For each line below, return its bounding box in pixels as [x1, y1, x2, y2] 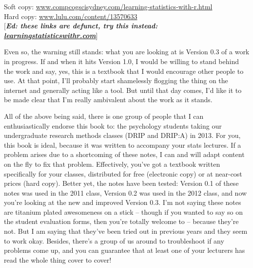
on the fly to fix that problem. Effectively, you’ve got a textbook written [4, 158, 220, 169]
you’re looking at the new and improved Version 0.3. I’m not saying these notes [4, 197, 241, 207]
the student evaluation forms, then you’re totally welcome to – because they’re [4, 216, 239, 226]
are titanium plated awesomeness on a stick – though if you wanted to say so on [4, 206, 243, 217]
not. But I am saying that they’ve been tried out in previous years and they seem [4, 226, 248, 236]
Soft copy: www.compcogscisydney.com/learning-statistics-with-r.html [4, 1, 213, 11]
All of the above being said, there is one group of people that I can [4, 111, 204, 121]
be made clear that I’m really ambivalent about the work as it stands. [4, 94, 213, 105]
